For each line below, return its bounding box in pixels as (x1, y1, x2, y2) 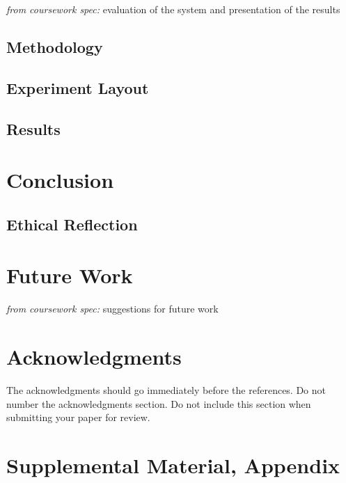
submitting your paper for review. (6, 410, 150, 425)
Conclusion (6, 166, 114, 194)
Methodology (6, 35, 103, 57)
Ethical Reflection (6, 213, 138, 235)
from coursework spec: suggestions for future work (6, 301, 219, 316)
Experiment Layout (6, 77, 149, 98)
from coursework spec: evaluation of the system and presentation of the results (6, 2, 340, 16)
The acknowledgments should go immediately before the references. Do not (6, 382, 327, 397)
